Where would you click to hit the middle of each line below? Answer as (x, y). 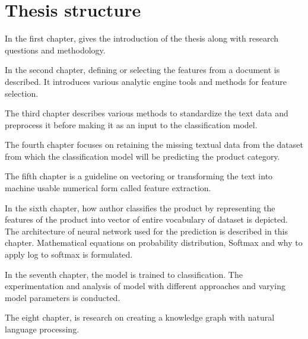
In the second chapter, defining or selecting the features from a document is (142, 70)
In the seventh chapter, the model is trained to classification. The (124, 274)
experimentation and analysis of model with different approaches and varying (145, 286)
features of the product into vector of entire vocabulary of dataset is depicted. (146, 219)
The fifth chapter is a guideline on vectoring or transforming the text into (139, 176)
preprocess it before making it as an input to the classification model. (131, 124)
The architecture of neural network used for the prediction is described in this (146, 231)
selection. (22, 93)
